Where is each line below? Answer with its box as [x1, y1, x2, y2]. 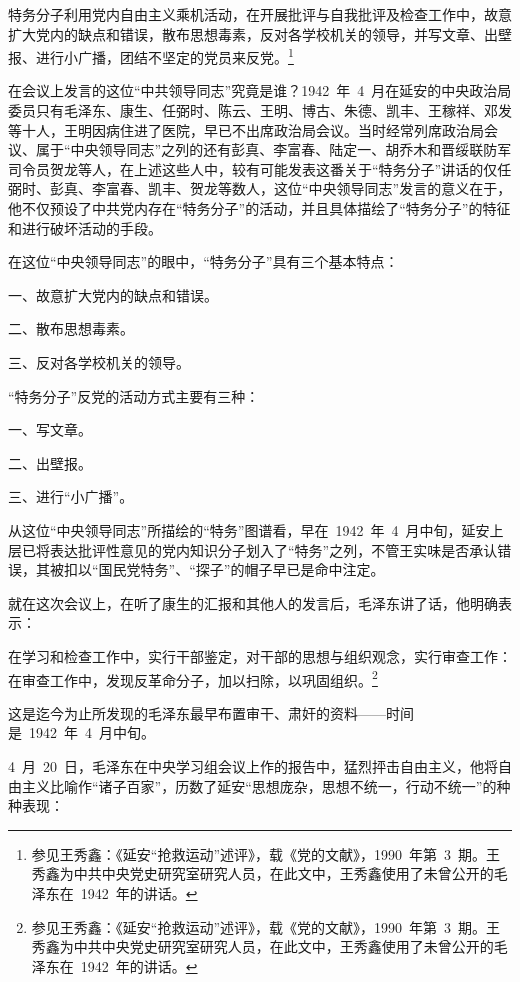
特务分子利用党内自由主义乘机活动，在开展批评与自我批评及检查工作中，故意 [8, 4, 512, 24]
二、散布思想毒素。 [8, 318, 134, 339]
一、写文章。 [8, 419, 92, 440]
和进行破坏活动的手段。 [8, 217, 162, 238]
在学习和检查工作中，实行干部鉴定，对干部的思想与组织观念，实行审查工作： [8, 645, 512, 666]
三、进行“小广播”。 [8, 486, 134, 507]
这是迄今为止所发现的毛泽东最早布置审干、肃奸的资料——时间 [8, 702, 414, 723]
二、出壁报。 [8, 452, 92, 473]
